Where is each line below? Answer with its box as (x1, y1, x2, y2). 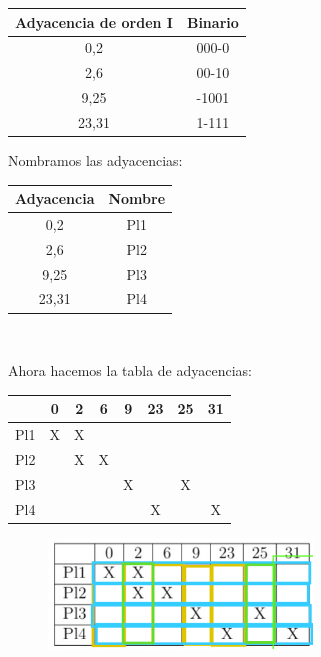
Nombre (108, 188, 166, 209)
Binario (186, 11, 239, 32)
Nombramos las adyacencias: (8, 149, 183, 170)
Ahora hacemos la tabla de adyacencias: (8, 360, 253, 381)
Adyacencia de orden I (15, 11, 173, 32)
